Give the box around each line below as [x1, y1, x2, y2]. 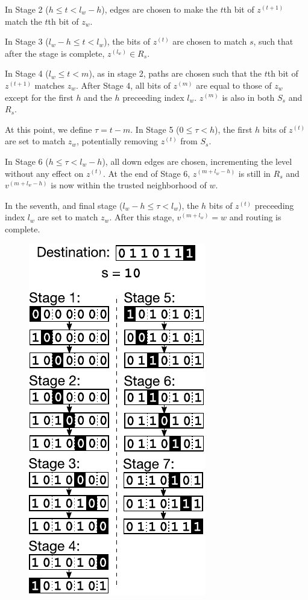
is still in [238, 167, 271, 179]
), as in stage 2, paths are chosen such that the [89, 67, 262, 80]
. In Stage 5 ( [130, 123, 180, 135]
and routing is [229, 211, 281, 223]
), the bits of [104, 35, 150, 48]
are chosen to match [172, 35, 247, 48]
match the [5, 14, 42, 27]
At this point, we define [5, 123, 92, 135]
